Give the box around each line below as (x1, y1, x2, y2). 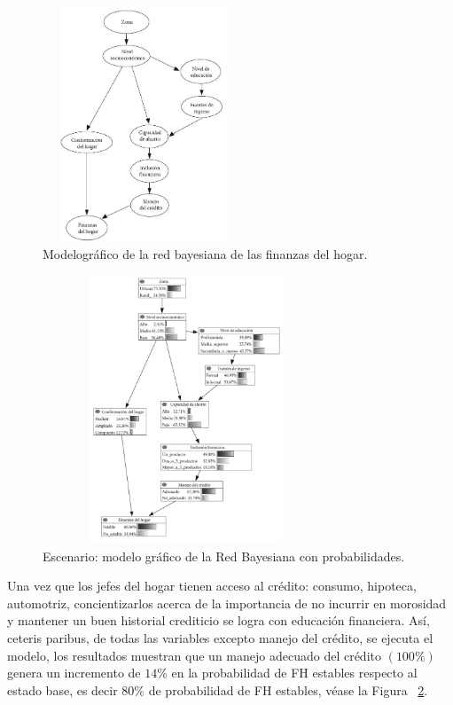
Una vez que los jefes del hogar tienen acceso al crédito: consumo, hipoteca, (7, 576, 417, 595)
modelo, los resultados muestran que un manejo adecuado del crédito (7, 646, 381, 664)
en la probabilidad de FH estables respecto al (171, 663, 418, 682)
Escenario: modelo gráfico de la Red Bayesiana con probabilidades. (43, 546, 405, 565)
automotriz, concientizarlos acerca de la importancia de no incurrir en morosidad (7, 593, 447, 612)
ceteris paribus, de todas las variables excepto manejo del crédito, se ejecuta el (7, 629, 433, 647)
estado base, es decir (7, 680, 118, 699)
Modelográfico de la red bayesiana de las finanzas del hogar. (43, 245, 368, 263)
